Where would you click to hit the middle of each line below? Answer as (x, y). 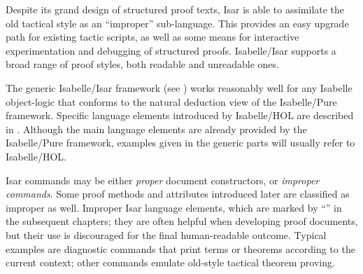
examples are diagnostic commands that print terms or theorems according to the (180, 248)
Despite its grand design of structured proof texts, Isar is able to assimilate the (175, 9)
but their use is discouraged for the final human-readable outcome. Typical (166, 234)
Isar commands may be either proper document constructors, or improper (163, 180)
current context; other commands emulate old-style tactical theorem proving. (170, 262)
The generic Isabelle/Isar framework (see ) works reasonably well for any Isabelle (179, 87)
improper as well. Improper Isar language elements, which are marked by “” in (174, 207)
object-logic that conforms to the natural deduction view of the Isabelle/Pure (171, 101)
